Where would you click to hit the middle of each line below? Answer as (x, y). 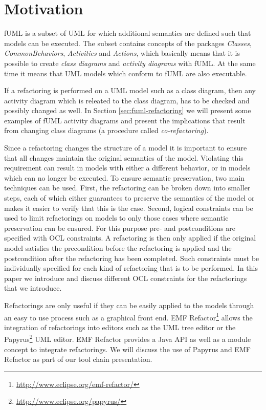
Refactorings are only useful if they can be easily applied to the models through (129, 305)
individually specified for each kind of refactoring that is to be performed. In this (131, 268)
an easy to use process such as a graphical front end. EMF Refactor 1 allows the (128, 316)
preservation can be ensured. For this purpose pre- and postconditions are (120, 228)
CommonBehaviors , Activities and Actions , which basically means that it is (122, 53)
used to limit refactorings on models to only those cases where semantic (116, 218)
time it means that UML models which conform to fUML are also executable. (126, 73)
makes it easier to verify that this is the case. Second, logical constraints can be (129, 208)
